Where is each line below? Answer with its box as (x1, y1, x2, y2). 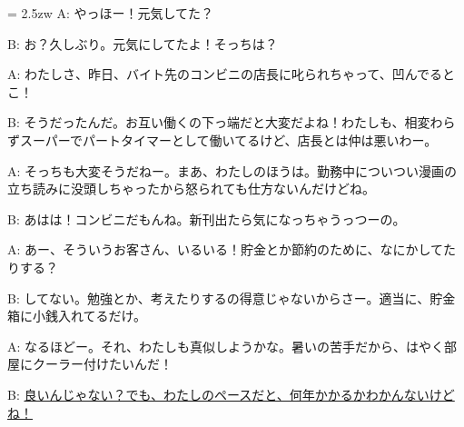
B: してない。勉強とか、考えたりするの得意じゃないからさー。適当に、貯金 (7, 288, 456, 307)
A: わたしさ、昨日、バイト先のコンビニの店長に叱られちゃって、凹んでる (7, 65, 442, 84)
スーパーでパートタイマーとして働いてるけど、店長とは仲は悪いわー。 (19, 130, 438, 149)
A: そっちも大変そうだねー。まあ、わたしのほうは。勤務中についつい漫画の (7, 161, 457, 180)
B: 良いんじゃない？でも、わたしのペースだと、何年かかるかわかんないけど (7, 384, 455, 403)
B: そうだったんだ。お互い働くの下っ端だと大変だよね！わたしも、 (7, 113, 405, 132)
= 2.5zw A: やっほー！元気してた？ (7, 4, 214, 22)
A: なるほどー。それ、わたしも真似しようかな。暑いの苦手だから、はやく (7, 336, 445, 355)
